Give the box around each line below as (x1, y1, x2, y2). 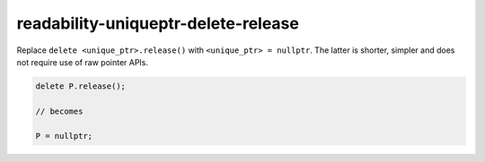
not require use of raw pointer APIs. (16, 56, 148, 67)
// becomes (35, 106, 84, 116)
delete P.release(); (35, 81, 126, 91)
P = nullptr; (35, 131, 93, 141)
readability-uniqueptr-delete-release (16, 13, 300, 33)
